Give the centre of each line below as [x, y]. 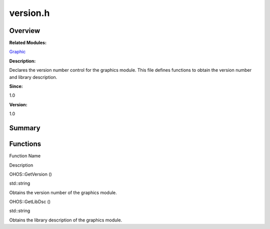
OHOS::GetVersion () [30, 174]
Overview [25, 31]
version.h [29, 13]
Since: [16, 86]
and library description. [33, 77]
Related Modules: [28, 43]
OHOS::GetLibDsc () [30, 202]
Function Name [25, 156]
